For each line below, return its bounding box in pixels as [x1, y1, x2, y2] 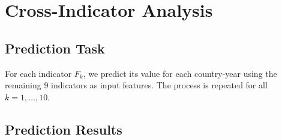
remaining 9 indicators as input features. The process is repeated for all [5, 79, 268, 91]
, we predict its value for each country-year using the [83, 67, 277, 79]
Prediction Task [5, 38, 105, 57]
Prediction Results [5, 120, 122, 138]
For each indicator [5, 67, 72, 79]
